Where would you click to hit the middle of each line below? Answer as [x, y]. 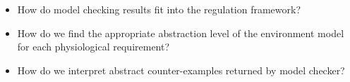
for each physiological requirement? [93, 47]
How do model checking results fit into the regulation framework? [159, 9]
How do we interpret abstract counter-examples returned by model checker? [181, 70]
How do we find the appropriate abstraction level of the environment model [181, 33]
